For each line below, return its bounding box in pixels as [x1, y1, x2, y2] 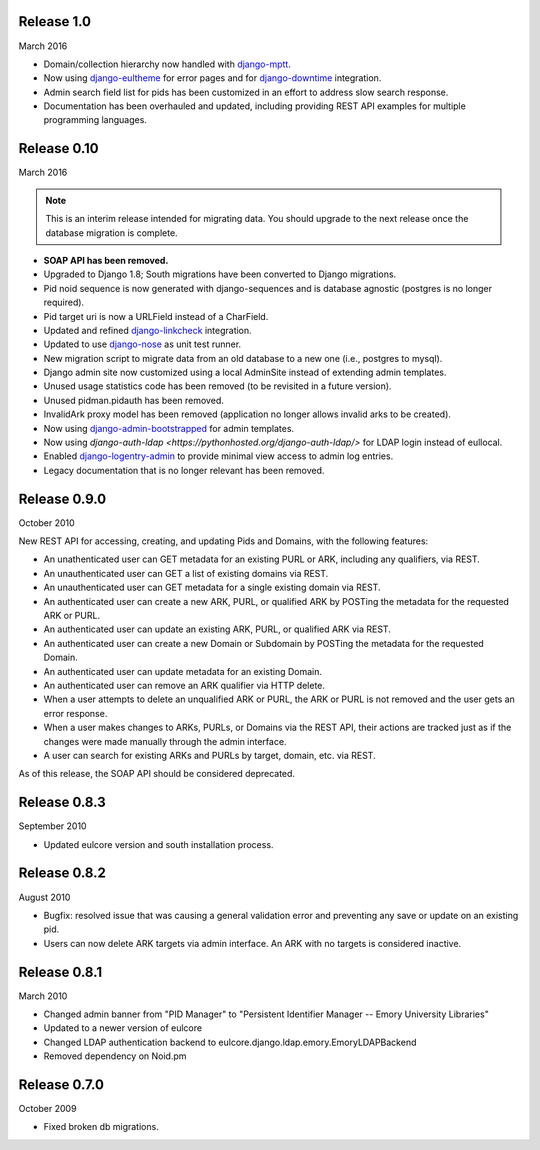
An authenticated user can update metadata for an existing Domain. [43, 665, 323, 677]
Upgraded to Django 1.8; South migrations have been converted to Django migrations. [43, 268, 397, 280]
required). [43, 296, 85, 309]
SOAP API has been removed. [43, 254, 169, 266]
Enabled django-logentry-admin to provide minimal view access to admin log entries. [43, 450, 394, 462]
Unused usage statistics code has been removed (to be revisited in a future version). [43, 380, 392, 392]
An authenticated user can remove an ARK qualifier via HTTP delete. [43, 680, 325, 691]
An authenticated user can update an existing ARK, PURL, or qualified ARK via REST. [43, 623, 392, 635]
